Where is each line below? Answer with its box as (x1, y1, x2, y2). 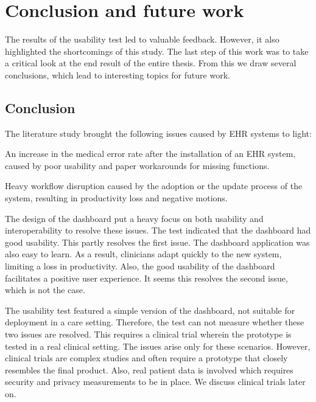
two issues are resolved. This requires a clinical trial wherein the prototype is (5, 328, 292, 341)
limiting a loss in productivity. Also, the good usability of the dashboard (5, 260, 275, 272)
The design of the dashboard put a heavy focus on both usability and (5, 212, 264, 224)
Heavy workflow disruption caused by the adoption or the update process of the (5, 179, 303, 192)
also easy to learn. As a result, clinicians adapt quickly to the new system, (5, 248, 282, 260)
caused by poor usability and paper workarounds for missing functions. (5, 159, 270, 172)
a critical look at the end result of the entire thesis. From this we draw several (5, 57, 297, 69)
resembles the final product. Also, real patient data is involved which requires (5, 363, 293, 376)
